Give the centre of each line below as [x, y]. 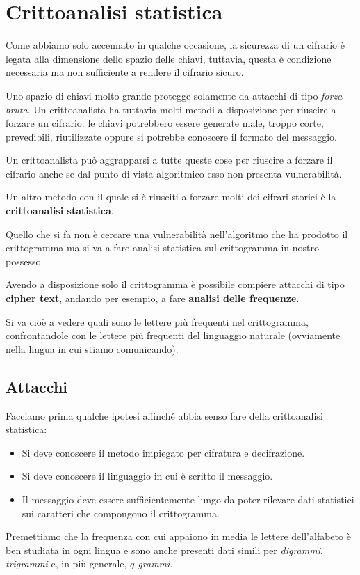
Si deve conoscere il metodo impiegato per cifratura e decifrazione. [163, 452]
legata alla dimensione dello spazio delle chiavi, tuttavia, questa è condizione [169, 58]
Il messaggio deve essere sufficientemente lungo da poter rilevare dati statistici [188, 499]
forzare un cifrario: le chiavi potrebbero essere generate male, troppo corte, [165, 123]
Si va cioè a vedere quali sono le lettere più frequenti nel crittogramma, [157, 321]
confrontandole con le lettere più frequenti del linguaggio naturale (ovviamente [173, 335]
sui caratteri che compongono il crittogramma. [121, 513]
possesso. [25, 261]
